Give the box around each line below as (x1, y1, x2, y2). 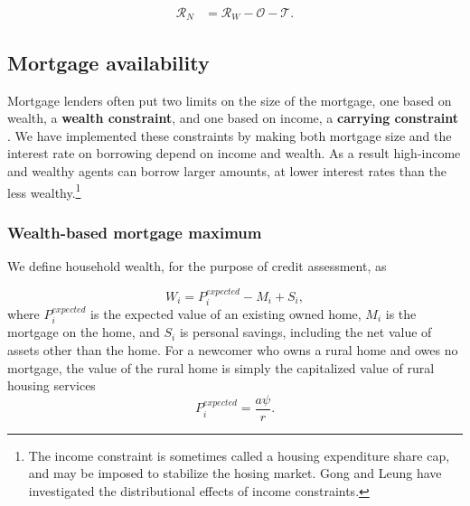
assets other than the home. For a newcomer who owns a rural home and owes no (7, 340, 458, 359)
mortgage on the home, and (7, 323, 160, 342)
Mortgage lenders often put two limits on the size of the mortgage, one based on (7, 90, 452, 109)
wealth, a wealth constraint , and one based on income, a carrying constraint (7, 108, 459, 127)
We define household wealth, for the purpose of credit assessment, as (7, 257, 387, 276)
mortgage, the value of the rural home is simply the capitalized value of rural (7, 358, 435, 377)
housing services (7, 376, 96, 395)
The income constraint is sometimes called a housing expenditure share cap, (28, 445, 450, 464)
